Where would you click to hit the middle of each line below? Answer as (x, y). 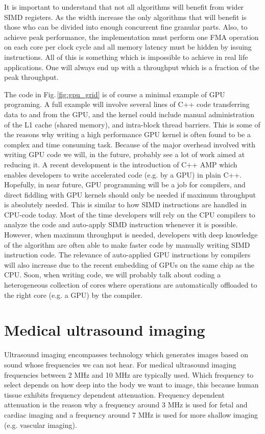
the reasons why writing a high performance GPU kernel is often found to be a (127, 134)
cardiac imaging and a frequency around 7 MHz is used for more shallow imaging (131, 414)
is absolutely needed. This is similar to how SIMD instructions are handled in (125, 204)
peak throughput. (31, 77)
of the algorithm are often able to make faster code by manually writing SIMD (127, 244)
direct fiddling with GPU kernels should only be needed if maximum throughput (130, 194)
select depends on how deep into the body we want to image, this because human (131, 385)
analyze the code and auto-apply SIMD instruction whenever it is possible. (121, 224)
